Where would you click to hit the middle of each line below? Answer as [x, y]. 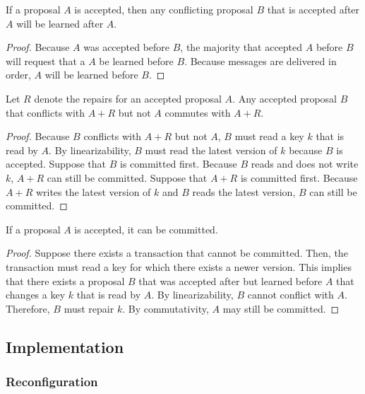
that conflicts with [46, 112]
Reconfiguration [52, 381]
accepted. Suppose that [56, 164]
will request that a [46, 60]
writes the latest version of [93, 191]
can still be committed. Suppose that [127, 177]
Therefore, [28, 308]
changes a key [36, 295]
